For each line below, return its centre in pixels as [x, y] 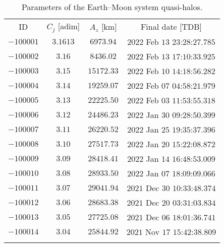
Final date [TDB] [171, 26]
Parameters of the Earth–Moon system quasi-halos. [112, 7]
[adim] [69, 26]
